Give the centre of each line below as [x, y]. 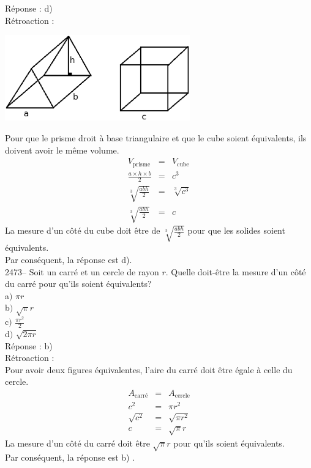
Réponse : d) [29, 8]
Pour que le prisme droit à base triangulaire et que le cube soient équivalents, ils [156, 138]
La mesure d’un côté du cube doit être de [83, 230]
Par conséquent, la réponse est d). [69, 260]
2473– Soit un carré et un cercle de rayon [82, 271]
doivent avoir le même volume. [62, 150]
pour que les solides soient [236, 230]
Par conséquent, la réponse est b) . [70, 457]
